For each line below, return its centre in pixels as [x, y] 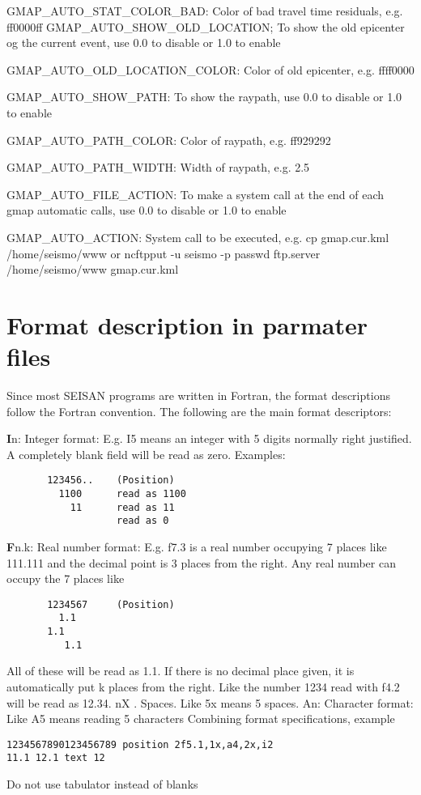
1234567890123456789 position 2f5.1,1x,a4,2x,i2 [140, 744]
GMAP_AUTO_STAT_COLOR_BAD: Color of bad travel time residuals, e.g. [205, 11]
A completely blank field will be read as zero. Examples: [146, 454]
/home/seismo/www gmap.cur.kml [93, 269]
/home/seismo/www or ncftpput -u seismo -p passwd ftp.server [164, 253]
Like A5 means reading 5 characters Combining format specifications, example [201, 718]
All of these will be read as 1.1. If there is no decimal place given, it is [181, 671]
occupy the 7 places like [66, 578]
